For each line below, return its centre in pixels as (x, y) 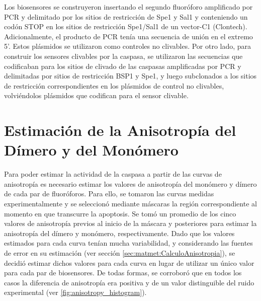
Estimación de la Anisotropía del (120, 130)
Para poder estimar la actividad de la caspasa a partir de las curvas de (113, 174)
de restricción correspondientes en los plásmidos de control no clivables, (114, 85)
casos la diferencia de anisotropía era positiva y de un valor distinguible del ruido (129, 282)
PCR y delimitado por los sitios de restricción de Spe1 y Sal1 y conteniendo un (126, 16)
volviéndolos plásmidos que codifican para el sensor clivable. (96, 95)
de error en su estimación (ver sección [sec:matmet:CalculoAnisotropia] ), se (120, 253)
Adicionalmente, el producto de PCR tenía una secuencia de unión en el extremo (128, 36)
